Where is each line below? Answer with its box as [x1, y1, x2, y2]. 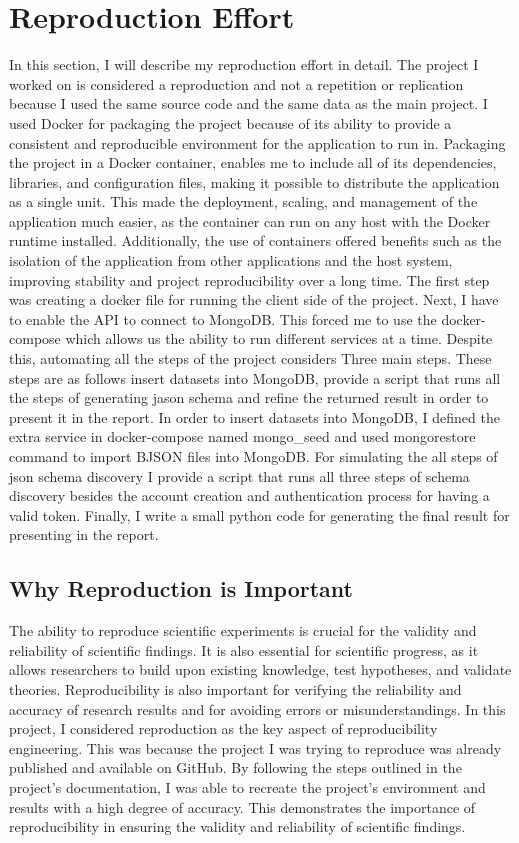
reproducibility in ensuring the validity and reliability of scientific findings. [9, 816, 466, 837]
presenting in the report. [9, 524, 159, 545]
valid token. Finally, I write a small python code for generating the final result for [9, 504, 510, 525]
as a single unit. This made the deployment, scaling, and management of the [9, 191, 478, 212]
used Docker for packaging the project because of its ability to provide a [9, 112, 452, 133]
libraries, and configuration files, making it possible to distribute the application [9, 171, 500, 192]
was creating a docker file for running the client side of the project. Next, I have [9, 289, 499, 310]
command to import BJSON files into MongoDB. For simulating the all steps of [9, 446, 498, 466]
